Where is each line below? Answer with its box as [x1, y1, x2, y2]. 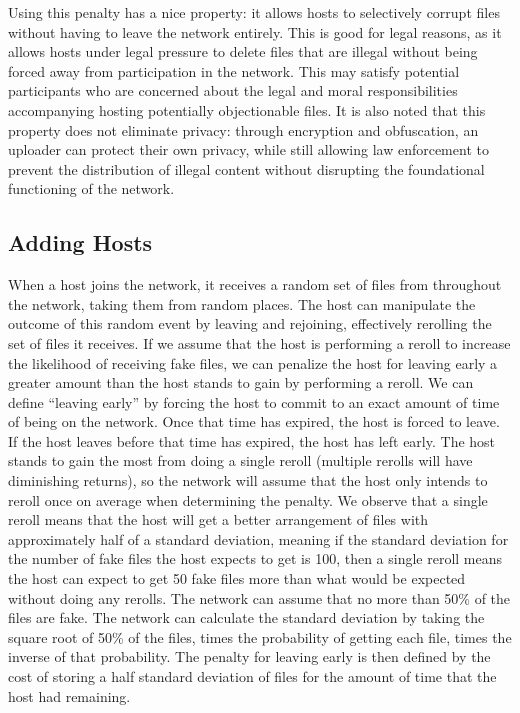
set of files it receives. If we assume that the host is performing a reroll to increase [8, 332, 511, 353]
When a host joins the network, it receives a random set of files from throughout [8, 274, 502, 295]
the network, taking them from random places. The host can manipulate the [8, 293, 476, 314]
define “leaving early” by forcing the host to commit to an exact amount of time [8, 391, 500, 412]
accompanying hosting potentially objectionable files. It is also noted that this [8, 99, 486, 120]
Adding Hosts [8, 227, 153, 258]
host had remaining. [8, 685, 131, 706]
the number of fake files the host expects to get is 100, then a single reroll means [8, 548, 503, 569]
